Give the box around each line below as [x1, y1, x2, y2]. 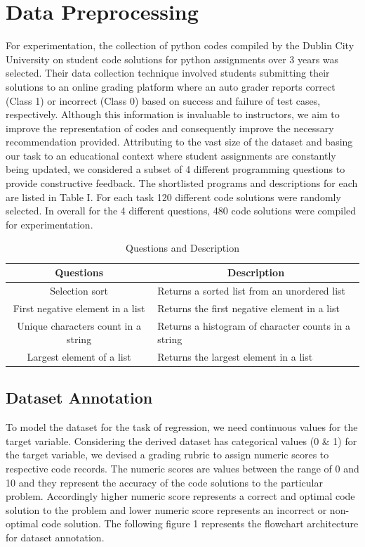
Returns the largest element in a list [157, 349, 313, 363]
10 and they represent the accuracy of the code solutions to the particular [6, 475, 323, 489]
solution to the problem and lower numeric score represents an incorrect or [6, 502, 327, 517]
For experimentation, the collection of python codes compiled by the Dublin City [6, 38, 354, 53]
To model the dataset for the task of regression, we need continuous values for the [6, 420, 358, 435]
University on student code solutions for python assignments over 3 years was [6, 51, 339, 66]
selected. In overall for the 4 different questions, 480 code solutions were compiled [6, 203, 357, 218]
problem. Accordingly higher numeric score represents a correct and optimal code [6, 489, 355, 503]
